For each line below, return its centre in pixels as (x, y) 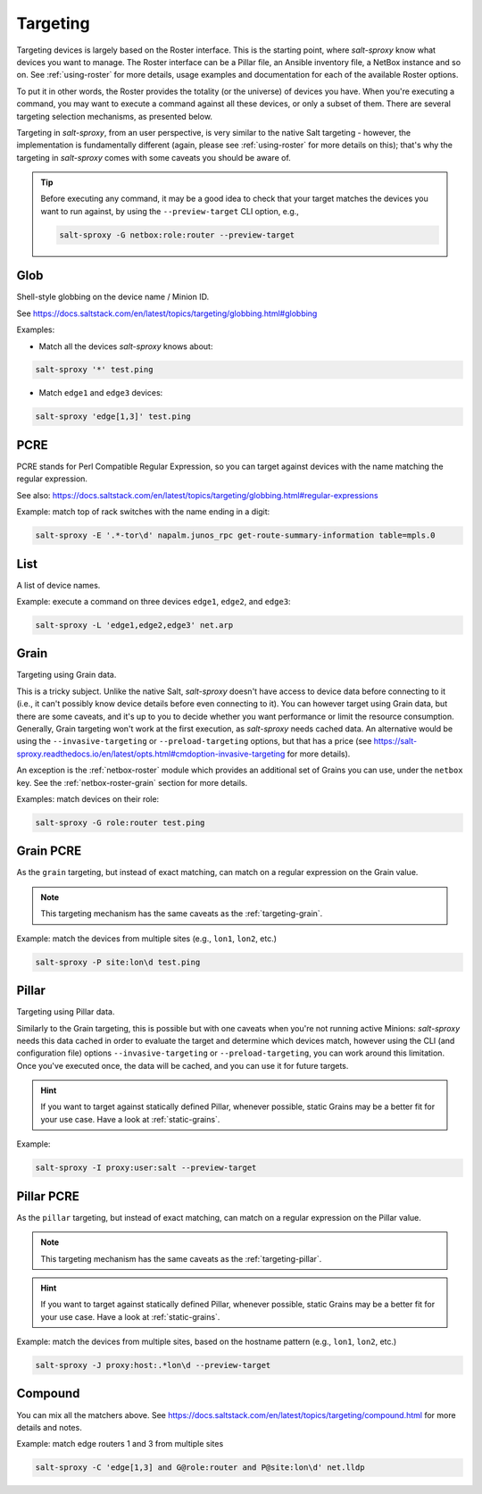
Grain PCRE (49, 851)
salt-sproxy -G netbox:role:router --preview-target (177, 235)
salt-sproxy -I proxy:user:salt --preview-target (146, 1168)
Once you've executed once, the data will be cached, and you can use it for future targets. (183, 1065)
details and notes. (49, 1427)
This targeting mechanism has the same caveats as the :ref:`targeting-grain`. (182, 914)
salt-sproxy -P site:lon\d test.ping (118, 962)
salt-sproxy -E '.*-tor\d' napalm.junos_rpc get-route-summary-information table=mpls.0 (236, 535)
